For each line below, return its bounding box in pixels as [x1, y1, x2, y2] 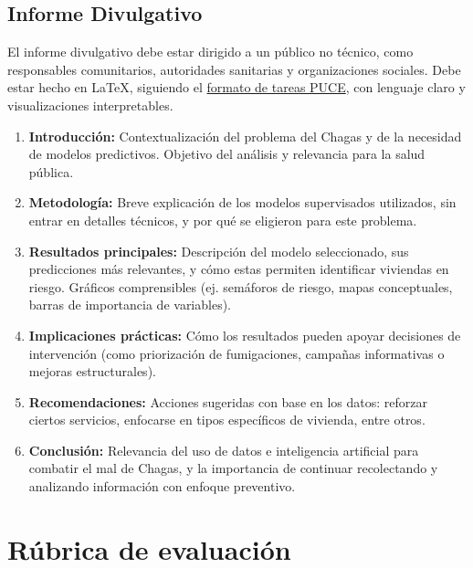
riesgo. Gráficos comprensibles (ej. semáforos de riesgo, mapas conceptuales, [28, 277, 453, 296]
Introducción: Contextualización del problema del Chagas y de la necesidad [28, 126, 462, 145]
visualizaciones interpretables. [7, 95, 173, 114]
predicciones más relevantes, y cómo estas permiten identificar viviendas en [28, 259, 449, 279]
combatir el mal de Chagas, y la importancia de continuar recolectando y [28, 458, 438, 478]
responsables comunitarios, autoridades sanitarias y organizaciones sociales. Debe [7, 59, 461, 79]
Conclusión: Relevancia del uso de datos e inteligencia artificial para [28, 440, 419, 459]
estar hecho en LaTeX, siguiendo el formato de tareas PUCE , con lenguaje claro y [7, 78, 466, 97]
